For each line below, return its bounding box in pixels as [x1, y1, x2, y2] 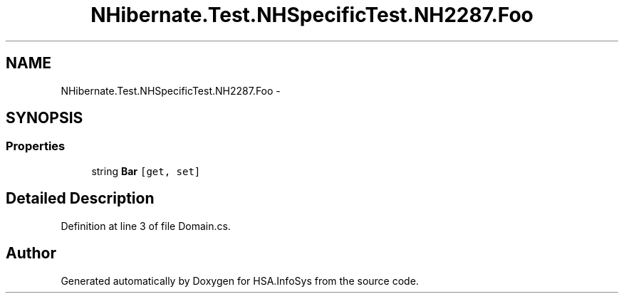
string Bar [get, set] [91, 164, 201, 177]
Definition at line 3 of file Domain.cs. [61, 219, 231, 232]
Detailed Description [6, 189, 155, 208]
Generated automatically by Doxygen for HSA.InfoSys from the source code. [61, 274, 419, 287]
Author [6, 244, 56, 263]
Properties [6, 139, 66, 154]
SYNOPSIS [6, 109, 83, 127]
